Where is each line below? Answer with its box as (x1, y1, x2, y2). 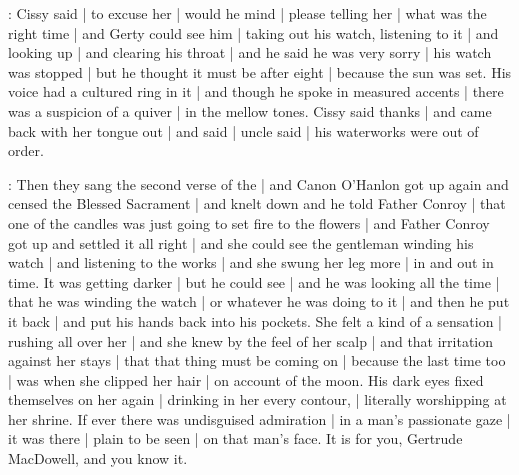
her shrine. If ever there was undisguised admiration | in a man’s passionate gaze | (8, 408, 511, 429)
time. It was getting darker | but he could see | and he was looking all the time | (8, 271, 500, 292)
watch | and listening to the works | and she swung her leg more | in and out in (8, 252, 494, 273)
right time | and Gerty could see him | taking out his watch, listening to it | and (8, 22, 499, 43)
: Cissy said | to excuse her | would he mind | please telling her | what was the (8, 3, 487, 23)
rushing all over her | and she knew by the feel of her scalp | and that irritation (8, 330, 494, 351)
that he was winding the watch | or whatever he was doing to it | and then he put (8, 291, 510, 312)
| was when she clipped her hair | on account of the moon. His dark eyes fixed (8, 369, 484, 390)
